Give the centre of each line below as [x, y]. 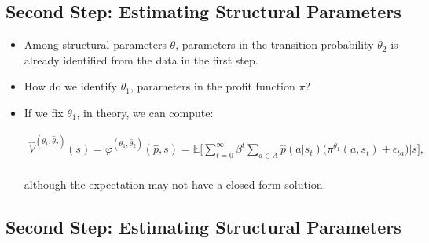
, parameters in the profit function [213, 86]
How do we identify [71, 86]
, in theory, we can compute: [145, 112]
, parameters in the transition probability [275, 44]
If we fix [44, 112]
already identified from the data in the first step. [141, 59]
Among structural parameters [95, 44]
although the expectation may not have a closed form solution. [175, 184]
